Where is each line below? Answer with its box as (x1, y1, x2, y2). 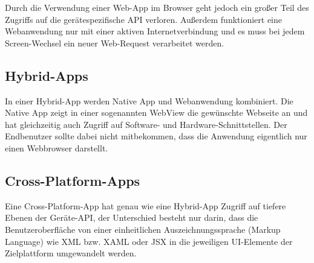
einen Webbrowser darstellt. (5, 141, 108, 154)
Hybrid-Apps (5, 66, 88, 84)
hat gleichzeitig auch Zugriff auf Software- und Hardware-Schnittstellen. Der (5, 118, 287, 130)
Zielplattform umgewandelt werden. (5, 247, 137, 259)
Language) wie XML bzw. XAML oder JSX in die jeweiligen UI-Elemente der (5, 235, 293, 247)
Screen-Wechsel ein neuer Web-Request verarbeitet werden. (5, 36, 224, 49)
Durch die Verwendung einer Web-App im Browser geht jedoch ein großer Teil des (5, 1, 309, 13)
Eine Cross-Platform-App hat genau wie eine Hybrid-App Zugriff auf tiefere (5, 199, 286, 212)
